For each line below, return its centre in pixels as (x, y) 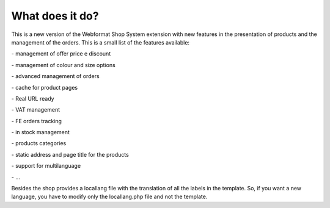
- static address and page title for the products (70, 154)
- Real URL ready (33, 98)
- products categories (39, 143)
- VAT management (36, 110)
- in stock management (41, 132)
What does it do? (55, 16)
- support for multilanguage (46, 166)
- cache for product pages (45, 87)
